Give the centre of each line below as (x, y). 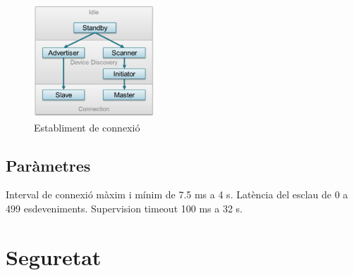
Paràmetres (48, 165)
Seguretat (54, 256)
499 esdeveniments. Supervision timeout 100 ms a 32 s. (124, 208)
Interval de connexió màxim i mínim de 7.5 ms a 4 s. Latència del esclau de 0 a (177, 194)
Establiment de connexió (87, 127)
